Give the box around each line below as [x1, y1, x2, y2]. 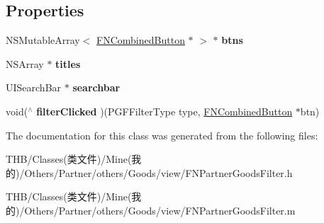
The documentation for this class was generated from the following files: [6, 127, 318, 142]
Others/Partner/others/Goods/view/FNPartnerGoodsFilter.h [24, 165, 293, 180]
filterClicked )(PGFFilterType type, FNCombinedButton [36, 103, 293, 118]
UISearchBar [6, 80, 62, 95]
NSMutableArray [6, 33, 80, 47]
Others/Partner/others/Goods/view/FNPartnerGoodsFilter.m [24, 202, 296, 217]
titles [55, 56, 81, 71]
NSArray [6, 56, 44, 71]
